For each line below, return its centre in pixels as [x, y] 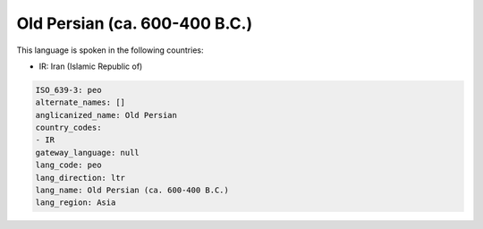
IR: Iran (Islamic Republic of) [91, 66]
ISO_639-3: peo [68, 90]
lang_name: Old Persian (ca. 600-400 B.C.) [132, 191]
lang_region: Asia [76, 203]
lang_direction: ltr [80, 178]
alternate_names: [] [80, 102]
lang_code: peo [68, 165]
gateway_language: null [88, 153]
